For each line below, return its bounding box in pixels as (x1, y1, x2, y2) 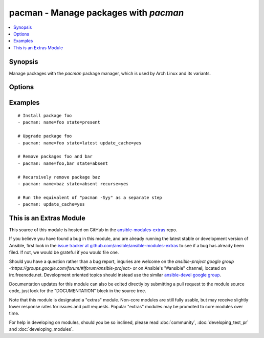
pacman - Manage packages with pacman (9, 7, 184, 18)
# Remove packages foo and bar (18, 154, 93, 159)
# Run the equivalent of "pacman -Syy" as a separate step (18, 195, 162, 200)
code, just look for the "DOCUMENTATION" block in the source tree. (9, 288, 146, 294)
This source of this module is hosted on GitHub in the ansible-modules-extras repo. (9, 227, 177, 233)
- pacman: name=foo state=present (18, 119, 100, 125)
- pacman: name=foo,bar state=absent (18, 160, 109, 166)
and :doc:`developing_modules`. (9, 326, 74, 332)
